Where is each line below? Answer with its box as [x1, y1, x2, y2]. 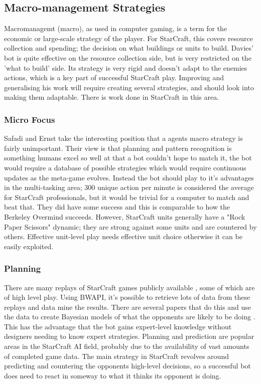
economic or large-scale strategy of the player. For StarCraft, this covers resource [4, 33, 253, 43]
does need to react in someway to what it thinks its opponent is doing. [4, 370, 221, 380]
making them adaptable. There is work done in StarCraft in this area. [4, 92, 219, 102]
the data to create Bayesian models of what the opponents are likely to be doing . [4, 311, 255, 322]
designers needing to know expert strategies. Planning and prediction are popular [4, 331, 254, 341]
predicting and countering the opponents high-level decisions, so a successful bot [4, 360, 251, 371]
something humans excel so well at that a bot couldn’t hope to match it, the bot [4, 152, 252, 163]
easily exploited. [4, 241, 54, 251]
